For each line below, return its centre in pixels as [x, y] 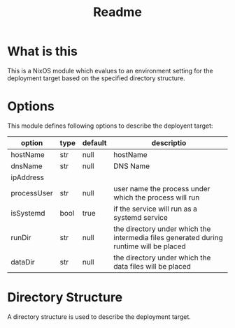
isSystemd [28, 213]
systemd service [141, 217]
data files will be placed [152, 266]
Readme [117, 12]
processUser [32, 193]
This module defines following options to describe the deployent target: [110, 126]
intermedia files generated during [169, 237]
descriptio [169, 142]
